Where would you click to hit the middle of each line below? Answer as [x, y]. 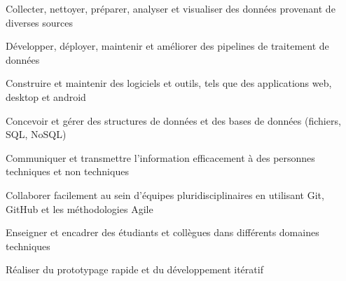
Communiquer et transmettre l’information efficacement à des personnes [160, 157]
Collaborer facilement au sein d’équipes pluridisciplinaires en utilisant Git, [165, 194]
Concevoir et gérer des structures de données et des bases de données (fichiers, [173, 120]
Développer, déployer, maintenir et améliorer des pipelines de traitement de [167, 46]
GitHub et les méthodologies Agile [79, 208]
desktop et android [46, 96]
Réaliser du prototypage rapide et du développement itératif [134, 269]
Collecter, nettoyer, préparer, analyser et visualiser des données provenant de [171, 8]
